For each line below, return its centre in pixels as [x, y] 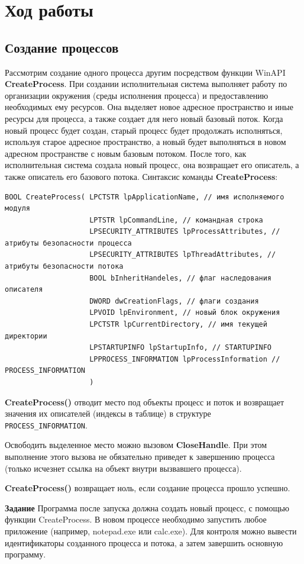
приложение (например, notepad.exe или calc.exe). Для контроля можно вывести [151, 531]
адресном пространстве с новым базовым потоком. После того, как [126, 153]
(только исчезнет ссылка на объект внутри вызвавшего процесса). [123, 468]
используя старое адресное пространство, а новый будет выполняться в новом [145, 142]
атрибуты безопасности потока [64, 267]
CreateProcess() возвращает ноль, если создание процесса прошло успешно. [148, 488]
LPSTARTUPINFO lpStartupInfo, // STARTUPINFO [181, 348]
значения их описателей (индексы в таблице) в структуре [108, 413]
